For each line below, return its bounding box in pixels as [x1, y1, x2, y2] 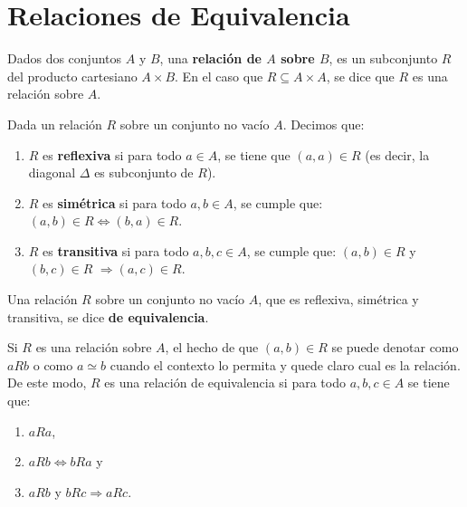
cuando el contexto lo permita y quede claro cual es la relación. [110, 355, 461, 374]
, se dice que [326, 66, 395, 85]
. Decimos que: [282, 114, 365, 133]
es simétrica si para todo [43, 193, 186, 212]
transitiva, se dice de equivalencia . [7, 307, 209, 326]
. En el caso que [175, 66, 263, 85]
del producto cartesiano [7, 66, 138, 85]
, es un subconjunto [329, 49, 438, 68]
